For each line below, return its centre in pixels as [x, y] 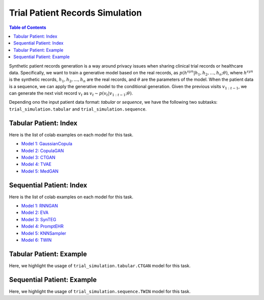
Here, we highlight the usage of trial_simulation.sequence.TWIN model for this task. [100, 291]
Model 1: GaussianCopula [47, 144]
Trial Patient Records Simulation [75, 13]
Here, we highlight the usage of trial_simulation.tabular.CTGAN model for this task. [100, 265]
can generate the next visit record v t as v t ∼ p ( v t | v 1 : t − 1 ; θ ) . [71, 94]
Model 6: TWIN [36, 240]
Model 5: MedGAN [40, 171]
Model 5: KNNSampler [44, 233]
